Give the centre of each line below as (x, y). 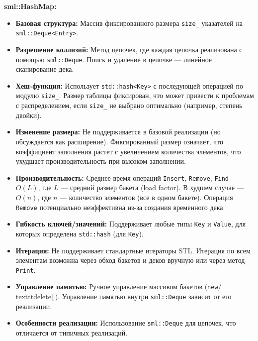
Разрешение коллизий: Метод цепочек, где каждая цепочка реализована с (129, 49)
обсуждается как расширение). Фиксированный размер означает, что (119, 141)
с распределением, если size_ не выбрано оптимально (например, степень (129, 105)
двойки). (29, 115)
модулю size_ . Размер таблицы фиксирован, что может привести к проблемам (135, 95)
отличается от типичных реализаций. (72, 332)
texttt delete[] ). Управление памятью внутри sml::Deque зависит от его (124, 296)
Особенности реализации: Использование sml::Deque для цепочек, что (126, 323)
